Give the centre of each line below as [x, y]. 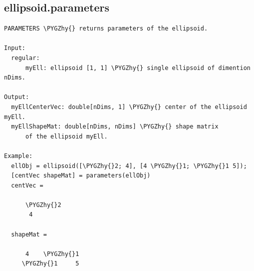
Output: [17, 97]
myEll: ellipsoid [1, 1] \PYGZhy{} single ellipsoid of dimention [138, 68]
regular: [25, 58]
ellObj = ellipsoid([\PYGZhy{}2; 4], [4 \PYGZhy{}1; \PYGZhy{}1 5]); [129, 166]
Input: [15, 48]
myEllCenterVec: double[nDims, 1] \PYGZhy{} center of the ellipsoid [129, 107]
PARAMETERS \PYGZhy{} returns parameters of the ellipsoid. [106, 29]
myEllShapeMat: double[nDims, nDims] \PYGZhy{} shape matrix [115, 127]
